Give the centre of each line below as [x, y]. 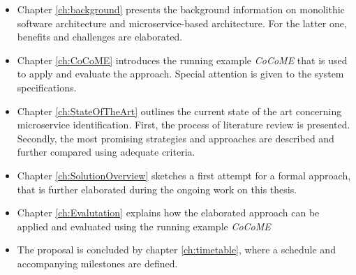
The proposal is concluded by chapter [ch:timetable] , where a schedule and [176, 250]
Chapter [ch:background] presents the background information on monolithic [181, 9]
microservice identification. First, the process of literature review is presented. [184, 125]
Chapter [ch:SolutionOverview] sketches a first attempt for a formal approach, [184, 175]
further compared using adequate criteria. [106, 152]
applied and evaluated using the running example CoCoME [144, 226]
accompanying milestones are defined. [97, 263]
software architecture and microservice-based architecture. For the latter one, [182, 23]
